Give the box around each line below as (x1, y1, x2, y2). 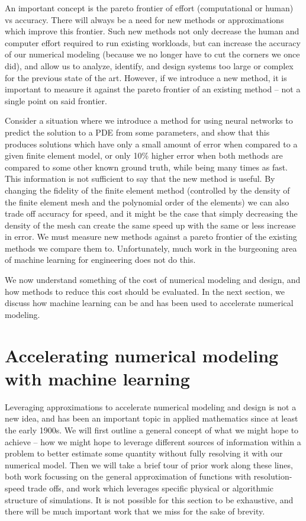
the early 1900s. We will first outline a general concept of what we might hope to (5, 423, 299, 436)
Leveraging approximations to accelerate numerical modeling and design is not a (5, 400, 297, 413)
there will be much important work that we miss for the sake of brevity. (5, 505, 265, 517)
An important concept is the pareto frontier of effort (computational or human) (5, 2, 294, 14)
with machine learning (5, 366, 190, 390)
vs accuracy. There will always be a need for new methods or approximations (5, 13, 284, 25)
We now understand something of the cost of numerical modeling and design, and (5, 274, 301, 286)
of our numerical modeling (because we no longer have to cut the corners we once (5, 48, 300, 60)
